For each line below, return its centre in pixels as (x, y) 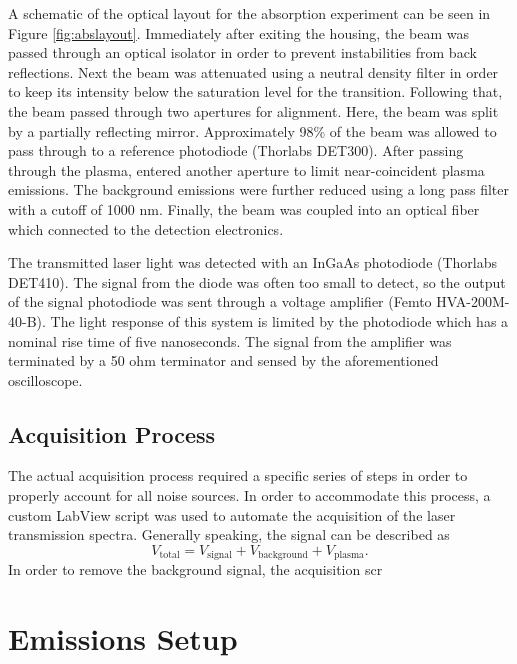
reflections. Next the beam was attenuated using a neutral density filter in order (253, 71)
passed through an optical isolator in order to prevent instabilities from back (242, 52)
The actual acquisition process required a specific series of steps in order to (238, 475)
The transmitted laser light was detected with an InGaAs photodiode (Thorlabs (253, 262)
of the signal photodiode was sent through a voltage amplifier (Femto (220, 301)
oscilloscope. (45, 379)
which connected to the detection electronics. (146, 228)
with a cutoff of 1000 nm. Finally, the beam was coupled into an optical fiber (244, 208)
